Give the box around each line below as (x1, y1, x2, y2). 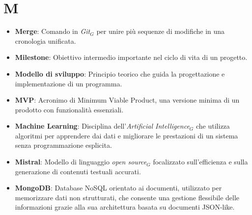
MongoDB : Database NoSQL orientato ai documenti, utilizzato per (15, 183, 222, 193)
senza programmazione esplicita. (15, 140, 112, 150)
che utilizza (196, 121, 230, 131)
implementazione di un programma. (15, 78, 122, 88)
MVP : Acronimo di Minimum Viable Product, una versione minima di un (15, 95, 240, 105)
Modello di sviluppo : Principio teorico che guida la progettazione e (15, 68, 225, 79)
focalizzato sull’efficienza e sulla (153, 157, 248, 167)
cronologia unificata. (15, 35, 76, 46)
